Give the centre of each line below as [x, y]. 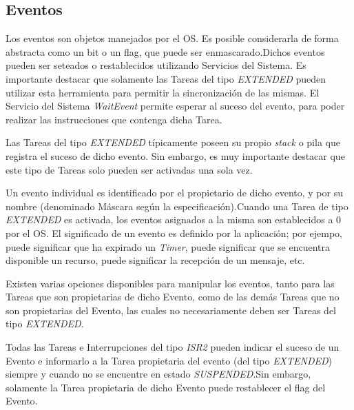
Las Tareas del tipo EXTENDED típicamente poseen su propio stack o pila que [173, 142]
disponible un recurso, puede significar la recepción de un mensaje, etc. [155, 260]
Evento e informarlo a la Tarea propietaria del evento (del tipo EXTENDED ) [169, 360]
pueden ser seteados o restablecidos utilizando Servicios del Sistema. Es [156, 65]
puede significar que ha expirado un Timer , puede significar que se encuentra [168, 246]
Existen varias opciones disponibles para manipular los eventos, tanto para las [170, 283]
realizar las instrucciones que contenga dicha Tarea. [114, 119]
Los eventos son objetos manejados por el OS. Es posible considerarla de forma [172, 38]
